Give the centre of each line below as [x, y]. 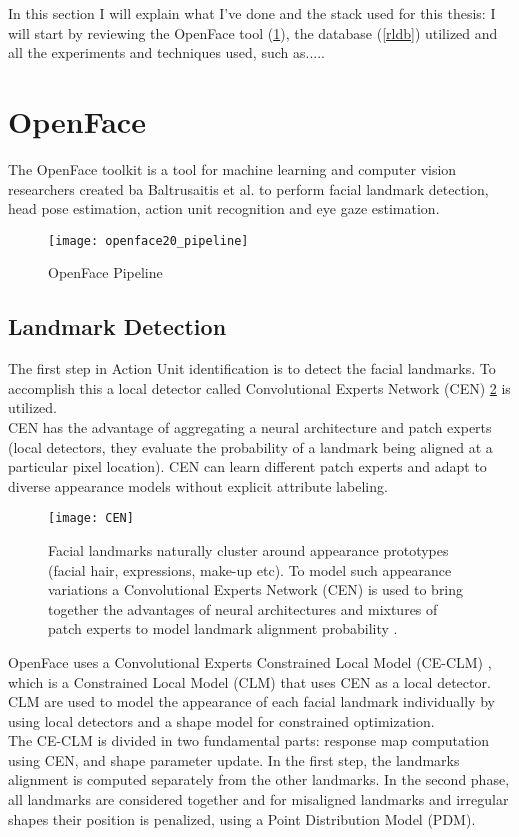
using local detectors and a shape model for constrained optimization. [221, 720]
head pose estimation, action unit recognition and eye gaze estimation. [224, 208]
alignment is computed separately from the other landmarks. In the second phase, [259, 779]
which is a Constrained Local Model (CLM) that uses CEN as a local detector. [249, 681]
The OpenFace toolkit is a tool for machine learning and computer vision [232, 168]
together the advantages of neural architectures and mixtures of [243, 608]
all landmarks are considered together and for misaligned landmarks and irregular [258, 799]
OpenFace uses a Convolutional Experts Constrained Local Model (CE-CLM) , [250, 661]
